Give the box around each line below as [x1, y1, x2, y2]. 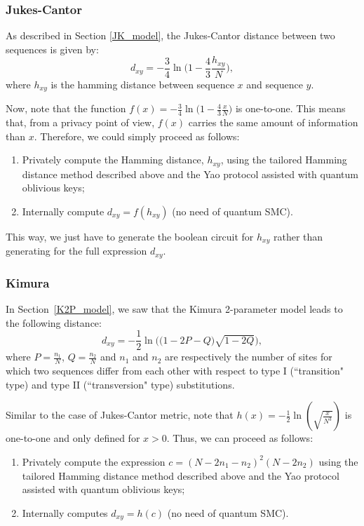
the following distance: [6, 315, 102, 330]
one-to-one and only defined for [6, 431, 140, 445]
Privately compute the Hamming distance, [22, 152, 204, 167]
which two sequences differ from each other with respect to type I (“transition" [6, 363, 344, 378]
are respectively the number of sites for [164, 349, 332, 364]
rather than [273, 229, 323, 243]
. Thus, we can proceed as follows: [166, 431, 314, 445]
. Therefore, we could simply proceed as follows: [34, 128, 240, 143]
